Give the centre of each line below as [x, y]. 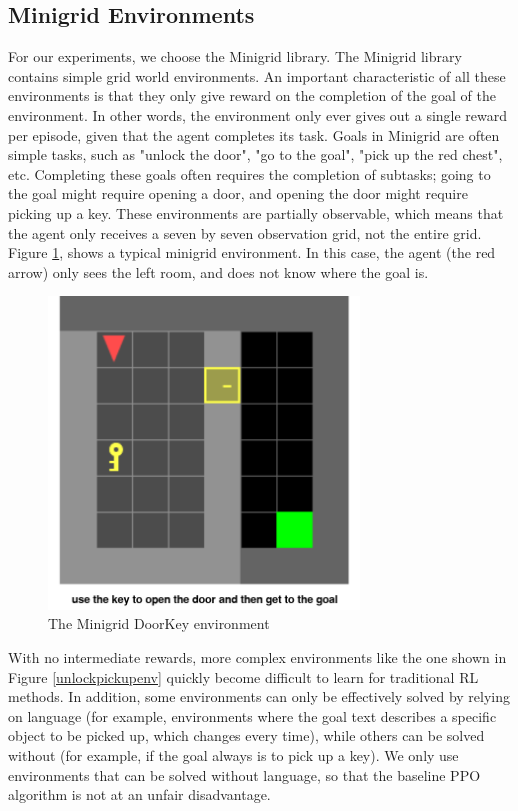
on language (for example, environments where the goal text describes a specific [252, 715]
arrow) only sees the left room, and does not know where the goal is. [218, 271]
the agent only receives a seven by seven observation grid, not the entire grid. [245, 232]
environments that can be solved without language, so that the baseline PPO [244, 774]
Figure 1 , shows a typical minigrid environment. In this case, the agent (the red [252, 252]
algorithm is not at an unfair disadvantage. [139, 794]
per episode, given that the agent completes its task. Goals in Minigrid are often [254, 134]
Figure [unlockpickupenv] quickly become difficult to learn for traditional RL [243, 676]
